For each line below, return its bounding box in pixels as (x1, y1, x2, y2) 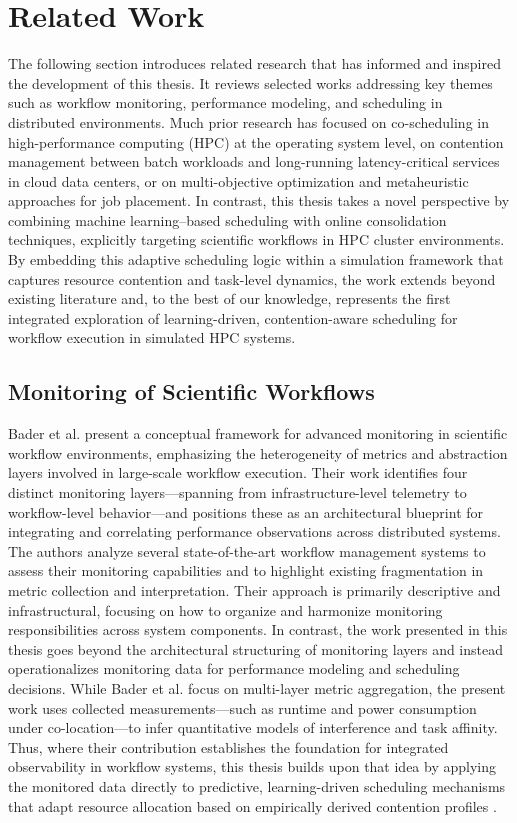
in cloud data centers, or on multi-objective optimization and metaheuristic (8, 170, 469, 191)
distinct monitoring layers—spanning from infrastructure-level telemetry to (8, 482, 467, 503)
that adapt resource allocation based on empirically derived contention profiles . (8, 795, 497, 816)
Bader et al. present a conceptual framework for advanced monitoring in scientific (8, 423, 508, 444)
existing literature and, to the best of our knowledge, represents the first (8, 288, 451, 309)
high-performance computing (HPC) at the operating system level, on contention (8, 131, 504, 152)
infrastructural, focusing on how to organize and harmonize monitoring (8, 599, 443, 620)
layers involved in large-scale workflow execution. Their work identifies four (8, 462, 468, 483)
